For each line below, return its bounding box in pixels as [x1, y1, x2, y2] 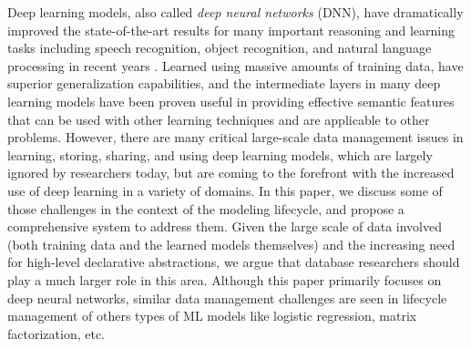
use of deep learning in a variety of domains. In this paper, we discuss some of [7, 180, 443, 200]
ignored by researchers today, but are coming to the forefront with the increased [7, 163, 455, 182]
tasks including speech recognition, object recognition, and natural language [7, 38, 432, 57]
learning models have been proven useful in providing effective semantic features [7, 91, 455, 110]
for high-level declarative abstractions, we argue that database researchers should [7, 252, 460, 272]
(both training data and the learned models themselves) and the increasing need [7, 234, 456, 253]
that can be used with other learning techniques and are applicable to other [7, 109, 430, 128]
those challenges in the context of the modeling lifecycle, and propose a [7, 199, 404, 218]
